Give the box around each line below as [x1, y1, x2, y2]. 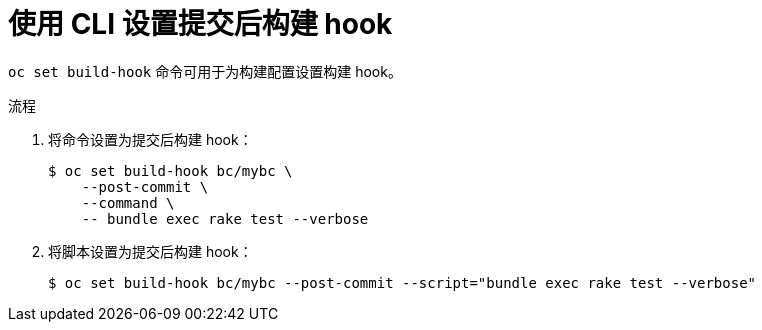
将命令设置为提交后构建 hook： [48, 130, 253, 148]
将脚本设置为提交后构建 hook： [48, 242, 253, 260]
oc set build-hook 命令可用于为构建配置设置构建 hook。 [8, 62, 402, 80]
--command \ [81, 194, 175, 211]
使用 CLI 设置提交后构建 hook [8, 7, 393, 41]
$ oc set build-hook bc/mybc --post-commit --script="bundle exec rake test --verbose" [48, 274, 757, 291]
